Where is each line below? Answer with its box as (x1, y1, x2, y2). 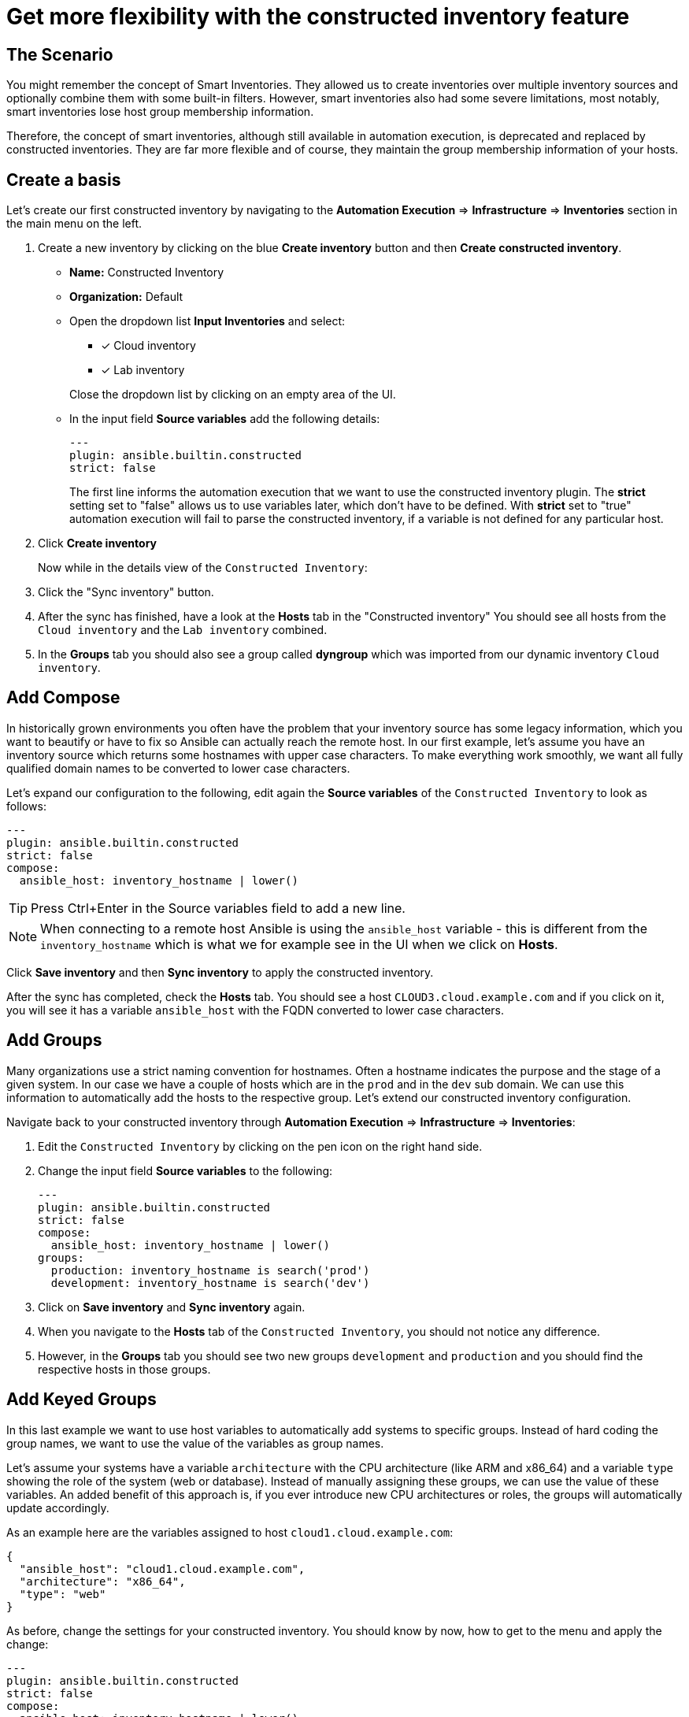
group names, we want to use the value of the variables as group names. (6, 1436, 384, 1450)
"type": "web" (19, 1587, 106, 1600)
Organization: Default (69, 290, 183, 304)
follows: (6, 799, 46, 813)
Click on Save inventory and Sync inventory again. (38, 1300, 306, 1314)
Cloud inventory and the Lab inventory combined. (38, 623, 328, 637)
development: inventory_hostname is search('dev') (50, 1276, 370, 1289)
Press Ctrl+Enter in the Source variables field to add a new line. (31, 899, 406, 916)
